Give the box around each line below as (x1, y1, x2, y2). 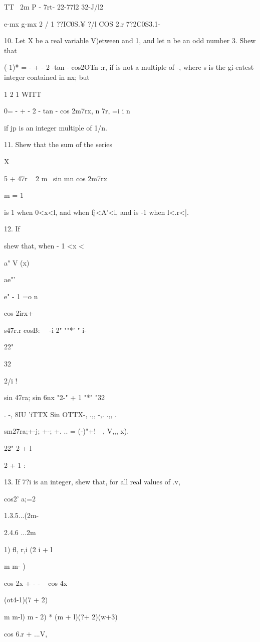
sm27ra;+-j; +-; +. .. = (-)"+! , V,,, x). (4, 426, 129, 436)
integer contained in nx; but (4, 71, 90, 82)
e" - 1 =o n (4, 291, 38, 301)
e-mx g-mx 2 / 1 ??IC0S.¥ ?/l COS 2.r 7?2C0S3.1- (4, 18, 160, 29)
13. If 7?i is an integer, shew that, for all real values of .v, (4, 476, 180, 487)
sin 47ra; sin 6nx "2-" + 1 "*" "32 (4, 392, 105, 403)
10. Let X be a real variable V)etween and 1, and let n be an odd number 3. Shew (4, 35, 256, 46)
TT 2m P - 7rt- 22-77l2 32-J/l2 (4, 2, 103, 12)
